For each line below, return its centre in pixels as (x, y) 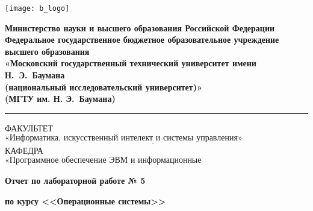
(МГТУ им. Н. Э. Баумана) (60, 99)
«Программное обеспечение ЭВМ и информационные (103, 161)
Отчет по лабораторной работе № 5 (75, 181)
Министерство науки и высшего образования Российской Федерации (140, 27)
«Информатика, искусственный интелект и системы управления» (124, 138)
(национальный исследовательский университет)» (104, 87)
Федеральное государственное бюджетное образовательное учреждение (142, 39)
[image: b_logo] (37, 8)
